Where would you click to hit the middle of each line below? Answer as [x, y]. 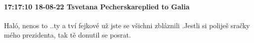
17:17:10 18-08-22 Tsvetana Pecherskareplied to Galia [97, 6]
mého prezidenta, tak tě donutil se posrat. [67, 35]
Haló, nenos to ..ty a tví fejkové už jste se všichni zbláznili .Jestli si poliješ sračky [127, 25]
